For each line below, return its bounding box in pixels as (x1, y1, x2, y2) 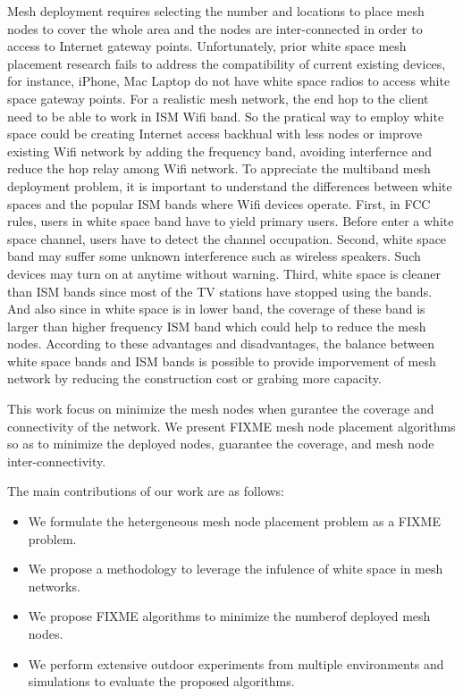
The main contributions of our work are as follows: (7, 482, 284, 500)
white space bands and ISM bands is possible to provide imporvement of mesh (7, 351, 436, 370)
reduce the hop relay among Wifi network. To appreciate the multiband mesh (7, 159, 431, 178)
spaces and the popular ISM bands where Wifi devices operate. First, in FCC (7, 194, 431, 213)
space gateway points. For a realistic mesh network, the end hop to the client (7, 88, 429, 107)
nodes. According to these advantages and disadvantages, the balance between (7, 334, 434, 353)
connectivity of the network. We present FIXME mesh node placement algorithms (7, 416, 456, 435)
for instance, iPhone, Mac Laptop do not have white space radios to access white (7, 71, 450, 90)
